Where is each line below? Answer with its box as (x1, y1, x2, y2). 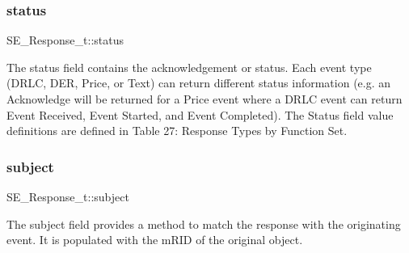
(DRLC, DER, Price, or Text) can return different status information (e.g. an (6, 74, 391, 91)
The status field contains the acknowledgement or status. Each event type (6, 58, 372, 75)
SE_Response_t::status (6, 32, 124, 48)
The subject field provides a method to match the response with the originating (6, 215, 401, 232)
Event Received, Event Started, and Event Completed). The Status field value (6, 106, 394, 123)
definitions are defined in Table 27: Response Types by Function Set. (6, 122, 348, 139)
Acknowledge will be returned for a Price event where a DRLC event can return (6, 91, 403, 107)
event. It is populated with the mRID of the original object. (6, 231, 303, 248)
